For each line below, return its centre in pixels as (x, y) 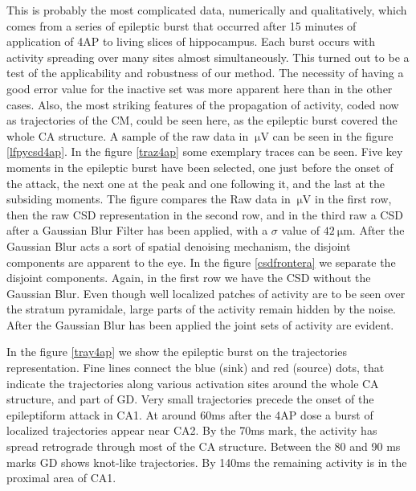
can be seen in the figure (333, 135)
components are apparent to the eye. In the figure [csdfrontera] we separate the (201, 262)
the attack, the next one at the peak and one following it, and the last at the (196, 183)
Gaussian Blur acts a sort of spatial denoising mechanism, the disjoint (179, 245)
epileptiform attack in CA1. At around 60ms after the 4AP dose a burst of (190, 414)
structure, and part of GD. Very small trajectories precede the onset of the (190, 399)
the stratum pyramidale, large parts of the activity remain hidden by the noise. (202, 309)
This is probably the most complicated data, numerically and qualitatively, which (207, 10)
